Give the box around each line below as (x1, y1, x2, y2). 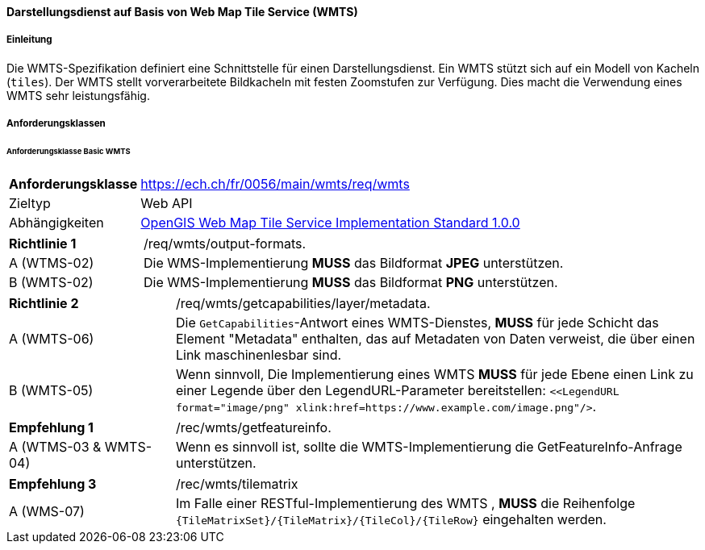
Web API (140, 194, 193, 211)
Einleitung (6, 34, 52, 46)
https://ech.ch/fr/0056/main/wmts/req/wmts (140, 175, 410, 192)
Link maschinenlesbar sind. (175, 346, 342, 363)
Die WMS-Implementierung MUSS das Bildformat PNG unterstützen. (143, 273, 558, 290)
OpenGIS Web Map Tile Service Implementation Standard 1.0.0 (140, 214, 520, 231)
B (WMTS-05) (9, 381, 94, 398)
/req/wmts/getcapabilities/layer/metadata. (175, 294, 431, 311)
